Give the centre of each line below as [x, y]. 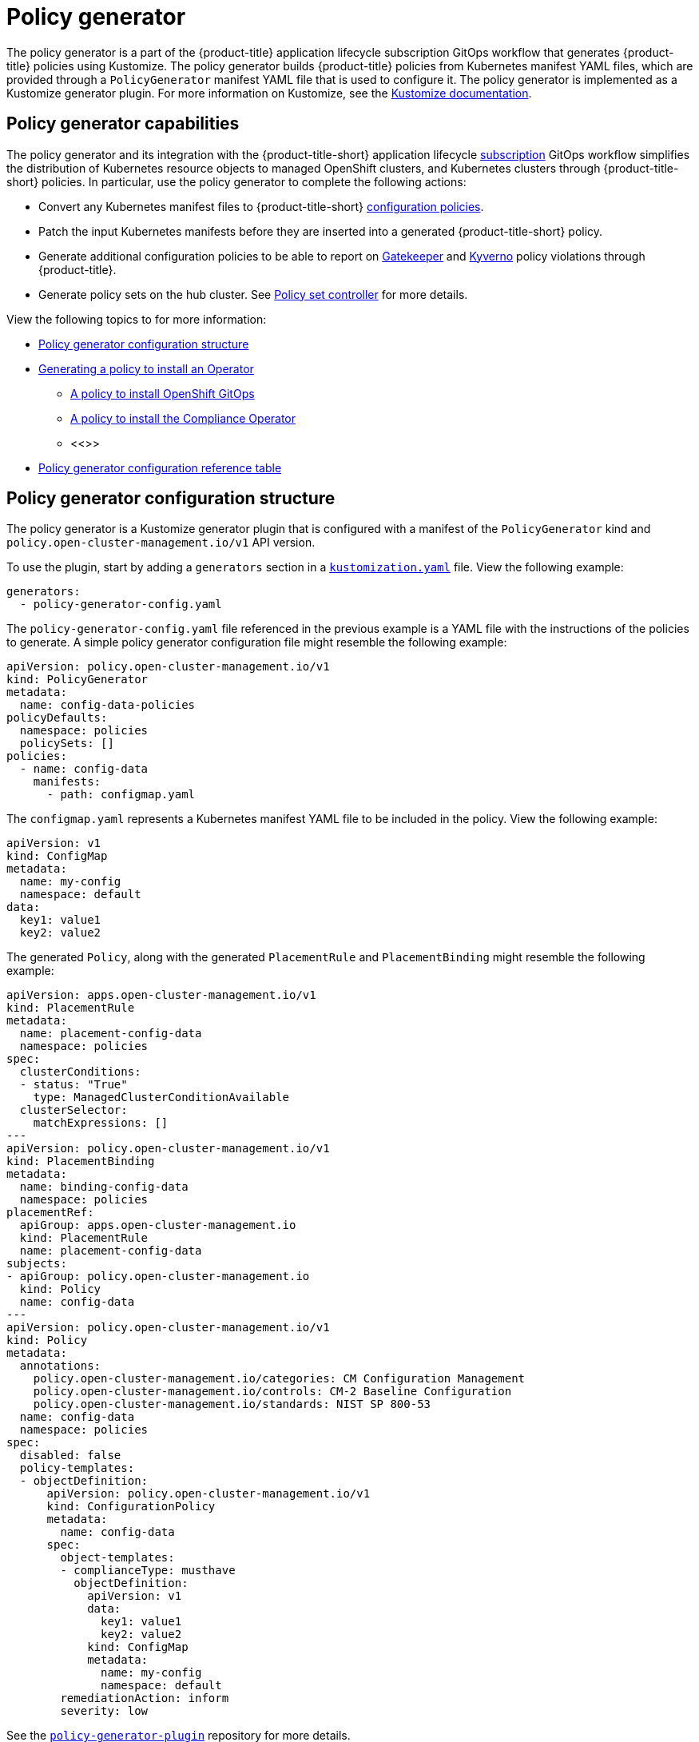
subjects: [37, 1264]
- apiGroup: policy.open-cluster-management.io [158, 1277]
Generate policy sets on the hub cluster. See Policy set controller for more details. [253, 294]
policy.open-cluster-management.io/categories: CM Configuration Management [279, 1379]
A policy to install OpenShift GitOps [163, 393]
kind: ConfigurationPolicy [131, 1507]
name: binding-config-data [104, 1187]
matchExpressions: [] [101, 1123]
